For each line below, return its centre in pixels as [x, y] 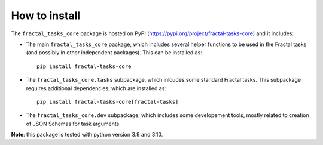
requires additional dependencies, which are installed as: [96, 88]
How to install [46, 16]
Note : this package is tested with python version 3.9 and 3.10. [87, 135]
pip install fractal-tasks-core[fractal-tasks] [108, 102]
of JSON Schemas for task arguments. [73, 124]
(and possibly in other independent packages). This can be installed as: [114, 53]
